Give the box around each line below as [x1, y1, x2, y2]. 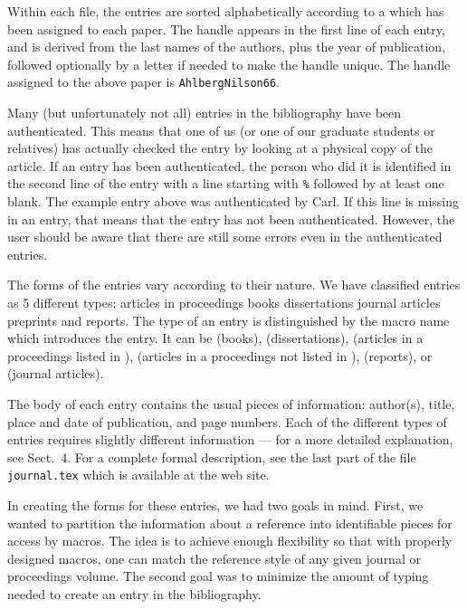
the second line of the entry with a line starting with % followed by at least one [7, 174, 444, 193]
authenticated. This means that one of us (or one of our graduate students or [7, 120, 435, 139]
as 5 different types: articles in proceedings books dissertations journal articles [7, 293, 441, 312]
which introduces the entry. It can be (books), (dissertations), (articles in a [7, 328, 424, 347]
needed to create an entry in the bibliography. [7, 585, 262, 603]
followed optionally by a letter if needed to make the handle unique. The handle [7, 54, 451, 73]
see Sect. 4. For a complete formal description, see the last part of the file [7, 447, 416, 466]
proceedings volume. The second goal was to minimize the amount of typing [7, 566, 429, 585]
